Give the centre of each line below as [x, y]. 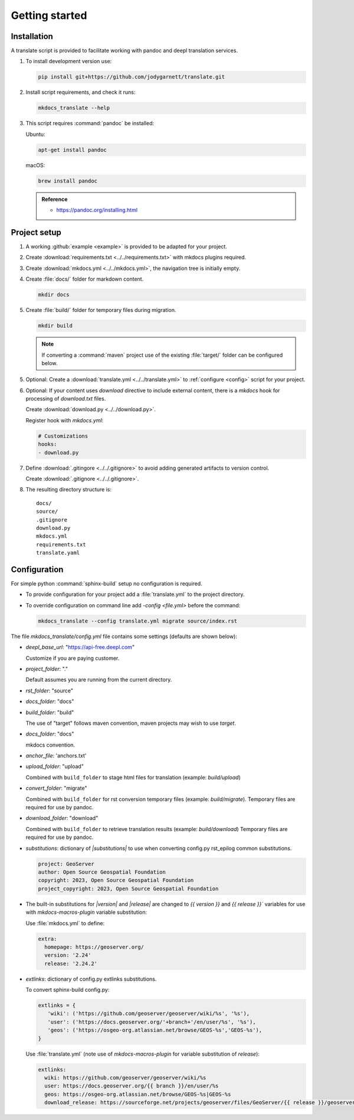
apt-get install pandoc [73, 150]
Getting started [49, 15]
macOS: [35, 165]
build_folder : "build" [50, 712]
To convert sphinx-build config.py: [68, 990]
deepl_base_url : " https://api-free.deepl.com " [80, 647]
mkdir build [55, 326]
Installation [32, 36]
